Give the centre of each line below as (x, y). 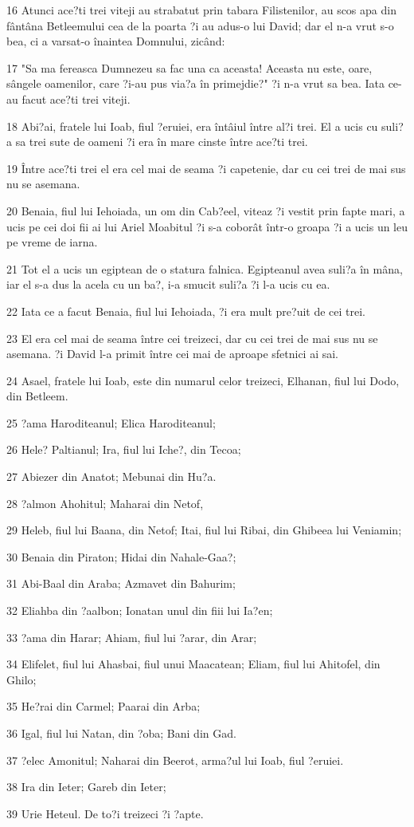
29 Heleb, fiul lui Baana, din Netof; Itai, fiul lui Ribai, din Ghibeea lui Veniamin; (204, 530)
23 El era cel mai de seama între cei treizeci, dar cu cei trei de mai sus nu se (192, 338)
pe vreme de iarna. (52, 242)
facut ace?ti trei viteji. (76, 98)
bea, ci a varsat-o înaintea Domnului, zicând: (116, 41)
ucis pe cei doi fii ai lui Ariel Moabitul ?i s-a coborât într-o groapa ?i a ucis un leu (207, 226)
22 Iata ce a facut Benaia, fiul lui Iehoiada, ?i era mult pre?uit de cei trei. (186, 311)
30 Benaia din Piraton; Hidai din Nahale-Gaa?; (121, 556)
